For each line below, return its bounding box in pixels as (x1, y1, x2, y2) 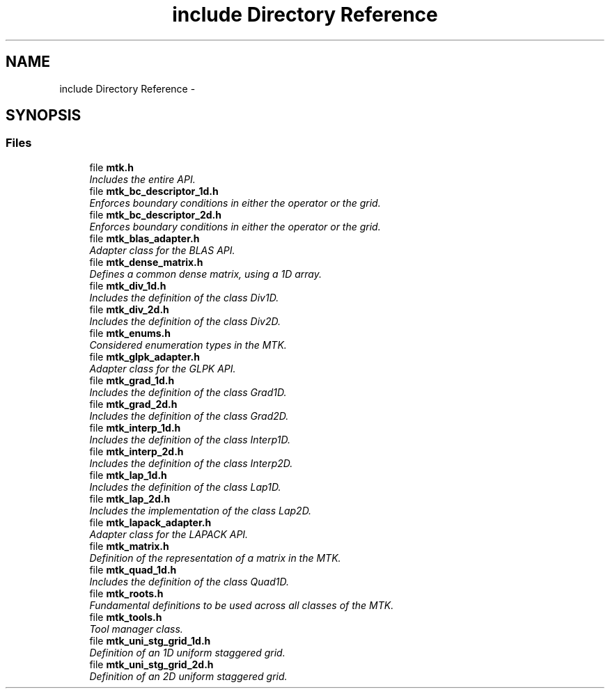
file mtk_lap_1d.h (89, 468, 167, 481)
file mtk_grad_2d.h (89, 397, 178, 410)
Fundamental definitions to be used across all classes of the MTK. (89, 599, 394, 611)
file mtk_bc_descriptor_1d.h (89, 184, 219, 197)
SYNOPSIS (6, 107, 81, 125)
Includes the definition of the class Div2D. (89, 315, 281, 327)
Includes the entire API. (89, 173, 196, 185)
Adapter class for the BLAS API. (89, 244, 235, 256)
